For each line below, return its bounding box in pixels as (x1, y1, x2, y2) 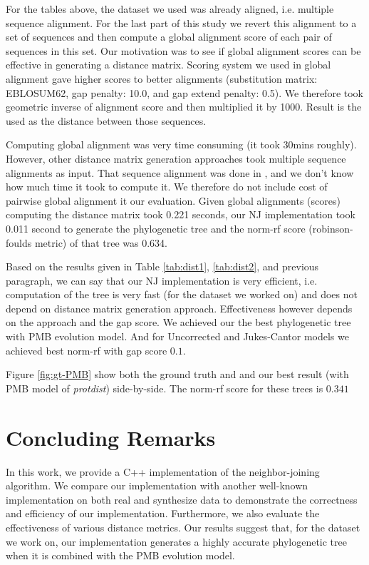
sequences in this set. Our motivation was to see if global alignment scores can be (6, 43, 361, 58)
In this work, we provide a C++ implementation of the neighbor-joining (6, 464, 320, 479)
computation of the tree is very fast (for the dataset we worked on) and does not (6, 287, 358, 302)
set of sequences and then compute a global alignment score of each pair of (6, 29, 332, 44)
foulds (6, 235, 32, 250)
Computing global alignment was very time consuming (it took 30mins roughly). (6, 137, 357, 152)
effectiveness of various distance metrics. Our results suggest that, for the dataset (6, 519, 360, 534)
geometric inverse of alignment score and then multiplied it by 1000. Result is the (6, 99, 362, 114)
